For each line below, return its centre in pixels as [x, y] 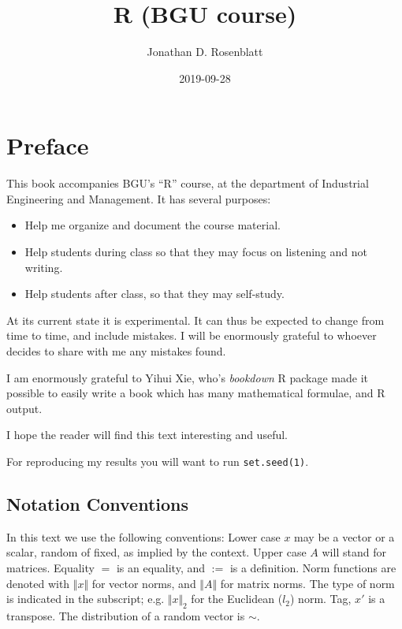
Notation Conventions [97, 504]
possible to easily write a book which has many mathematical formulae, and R [196, 393]
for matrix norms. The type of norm [307, 583]
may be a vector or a [344, 536]
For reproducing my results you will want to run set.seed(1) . [158, 461]
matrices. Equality [50, 568]
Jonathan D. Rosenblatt [205, 52]
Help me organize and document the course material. [153, 225]
